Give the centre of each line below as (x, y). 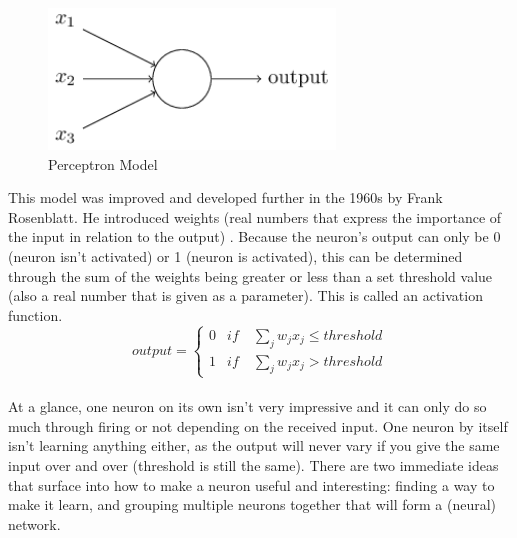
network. (34, 523)
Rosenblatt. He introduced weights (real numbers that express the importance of (255, 216)
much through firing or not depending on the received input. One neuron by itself (258, 425)
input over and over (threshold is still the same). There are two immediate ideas (253, 464)
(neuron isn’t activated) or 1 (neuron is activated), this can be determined (235, 256)
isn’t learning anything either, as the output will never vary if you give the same (254, 445)
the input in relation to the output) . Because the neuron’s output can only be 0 (254, 236)
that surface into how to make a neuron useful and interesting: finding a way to (251, 484)
